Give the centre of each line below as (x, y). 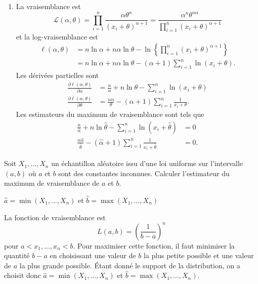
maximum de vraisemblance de (52, 183)
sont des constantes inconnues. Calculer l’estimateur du (144, 173)
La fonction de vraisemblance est (55, 217)
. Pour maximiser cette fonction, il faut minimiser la (154, 245)
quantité (17, 255)
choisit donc (23, 275)
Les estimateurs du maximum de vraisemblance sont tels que (110, 114)
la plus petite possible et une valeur (199, 255)
